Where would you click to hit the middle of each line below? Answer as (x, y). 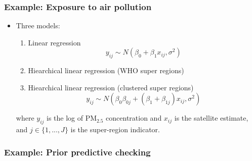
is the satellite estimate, (211, 118)
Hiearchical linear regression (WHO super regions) (106, 70)
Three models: (38, 25)
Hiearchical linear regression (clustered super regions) (111, 87)
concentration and (134, 118)
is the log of (65, 118)
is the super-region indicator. (115, 129)
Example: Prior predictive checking (77, 152)
